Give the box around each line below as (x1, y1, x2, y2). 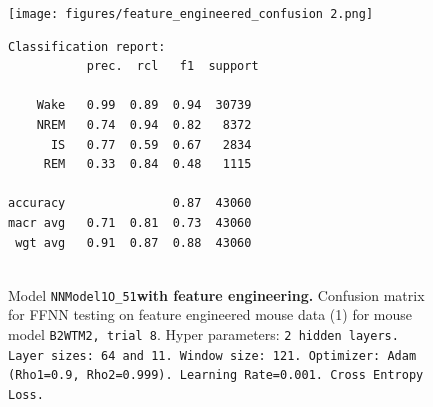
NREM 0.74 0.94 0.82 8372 (36, 118, 252, 133)
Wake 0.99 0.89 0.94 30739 (36, 98, 252, 113)
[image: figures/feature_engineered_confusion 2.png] (8, 7, 374, 21)
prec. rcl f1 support (86, 59, 259, 74)
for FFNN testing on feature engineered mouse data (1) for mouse (8, 304, 413, 325)
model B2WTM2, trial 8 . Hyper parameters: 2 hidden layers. (8, 324, 399, 345)
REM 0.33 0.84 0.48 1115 (43, 157, 252, 172)
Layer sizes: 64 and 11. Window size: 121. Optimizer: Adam (8, 348, 417, 363)
